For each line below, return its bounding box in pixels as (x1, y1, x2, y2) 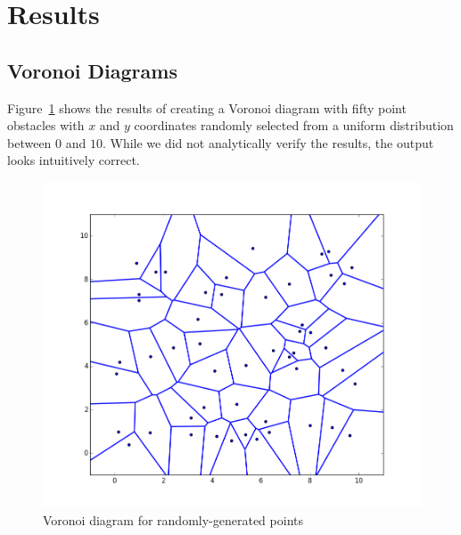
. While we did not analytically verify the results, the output (102, 133, 434, 152)
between (7, 133, 52, 152)
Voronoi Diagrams (7, 56, 177, 84)
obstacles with (7, 116, 85, 135)
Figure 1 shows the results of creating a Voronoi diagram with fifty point (7, 98, 407, 117)
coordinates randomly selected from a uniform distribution (134, 116, 454, 135)
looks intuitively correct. (7, 151, 140, 169)
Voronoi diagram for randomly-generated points (43, 510, 303, 529)
